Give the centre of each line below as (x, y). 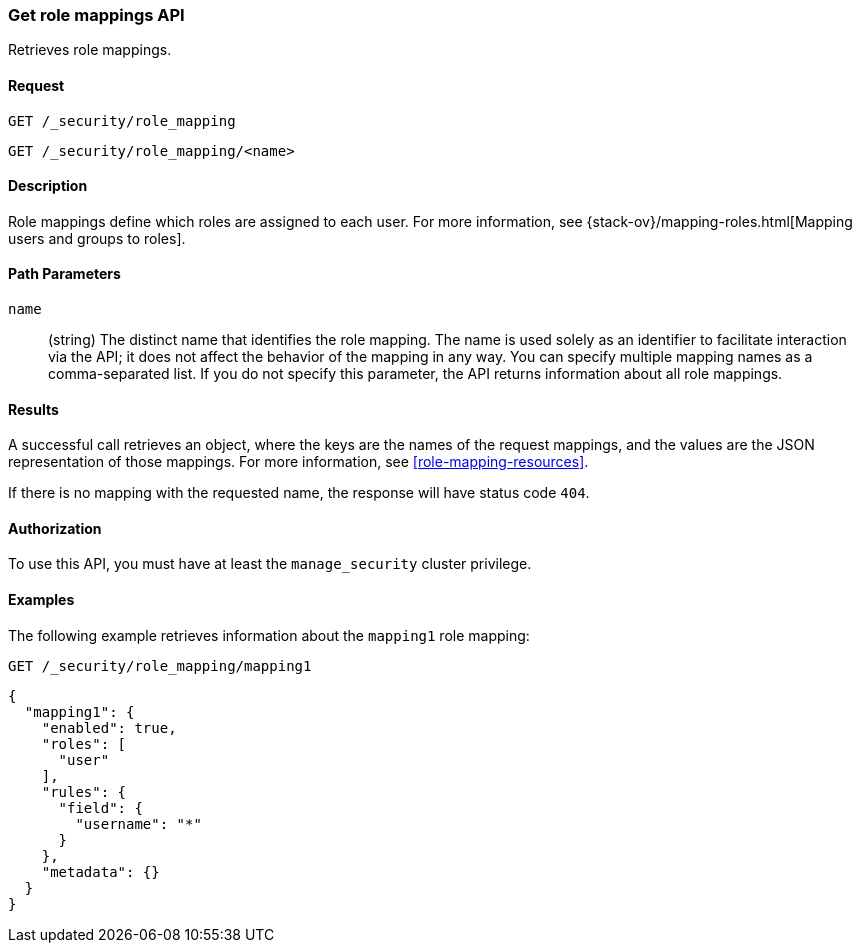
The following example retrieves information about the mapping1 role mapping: (269, 635)
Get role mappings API (96, 15)
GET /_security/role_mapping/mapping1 (160, 665)
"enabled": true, (109, 727)
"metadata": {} (100, 871)
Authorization (55, 528)
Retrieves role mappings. (90, 50)
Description (48, 186)
